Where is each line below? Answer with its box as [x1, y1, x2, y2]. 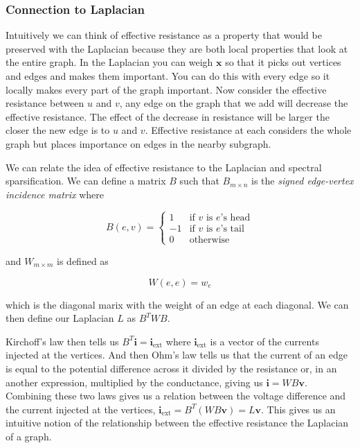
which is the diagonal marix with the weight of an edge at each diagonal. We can [6, 297, 349, 311]
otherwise [189, 234, 230, 245]
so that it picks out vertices [225, 55, 341, 69]
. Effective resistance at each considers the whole [145, 123, 352, 137]
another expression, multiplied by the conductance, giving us [6, 374, 263, 389]
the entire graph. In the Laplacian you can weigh [6, 55, 213, 69]
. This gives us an [261, 402, 336, 416]
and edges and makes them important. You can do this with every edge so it [6, 69, 330, 83]
